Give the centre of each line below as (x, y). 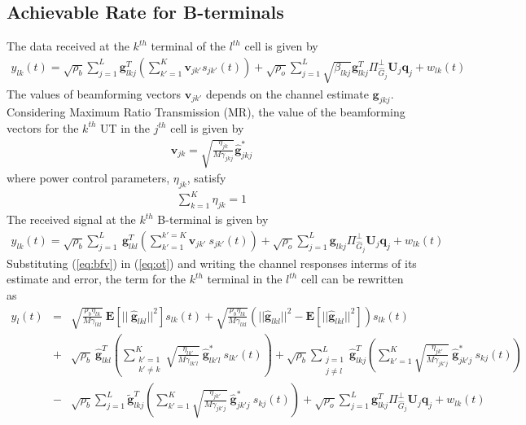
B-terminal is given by (213, 219)
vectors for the (43, 127)
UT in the (125, 127)
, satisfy (206, 178)
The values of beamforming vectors (94, 93)
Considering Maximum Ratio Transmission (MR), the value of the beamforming (206, 112)
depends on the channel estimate (287, 93)
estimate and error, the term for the (96, 279)
